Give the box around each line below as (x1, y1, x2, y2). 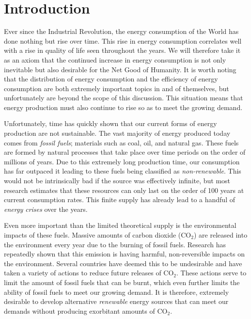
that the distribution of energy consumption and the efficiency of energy (4, 74, 218, 84)
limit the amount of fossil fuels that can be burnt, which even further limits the (4, 277, 240, 287)
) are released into (193, 230, 248, 239)
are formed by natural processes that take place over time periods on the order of (4, 147, 246, 157)
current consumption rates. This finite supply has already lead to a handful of (4, 194, 235, 205)
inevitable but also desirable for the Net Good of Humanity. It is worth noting (4, 64, 236, 74)
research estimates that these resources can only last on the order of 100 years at (4, 185, 244, 195)
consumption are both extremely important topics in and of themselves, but (4, 83, 229, 93)
